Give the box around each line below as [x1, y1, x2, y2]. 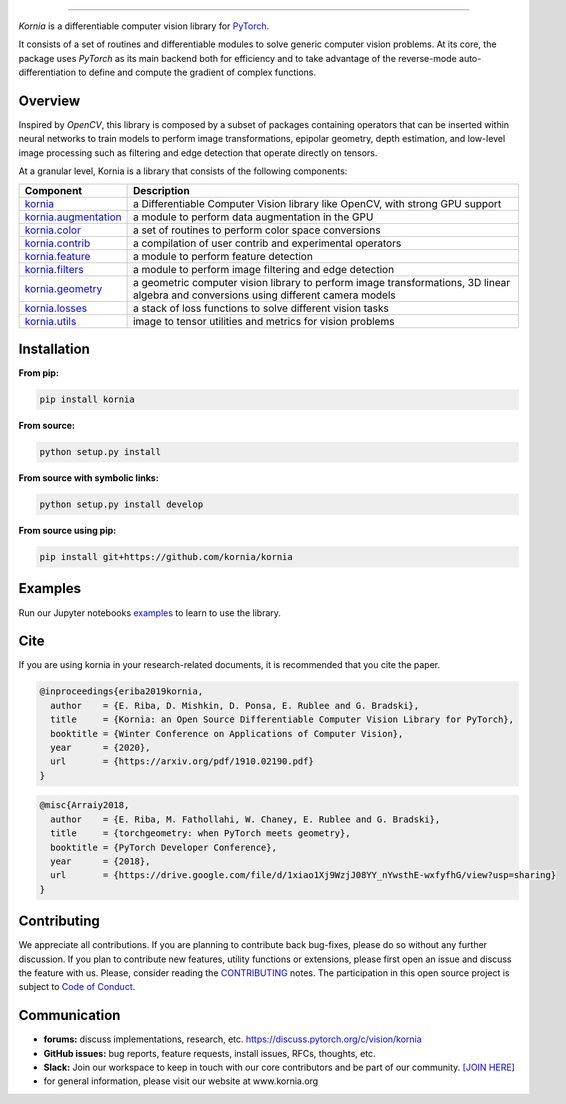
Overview [18, 92, 81, 109]
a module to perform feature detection [132, 249, 314, 263]
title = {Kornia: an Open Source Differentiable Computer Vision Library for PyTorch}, [50, 714, 515, 725]
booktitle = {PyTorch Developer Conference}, [50, 841, 277, 853]
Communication [18, 1007, 121, 1024]
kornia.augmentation [24, 210, 122, 224]
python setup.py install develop [39, 499, 204, 510]
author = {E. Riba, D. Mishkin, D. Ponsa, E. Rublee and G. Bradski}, [50, 700, 420, 711]
